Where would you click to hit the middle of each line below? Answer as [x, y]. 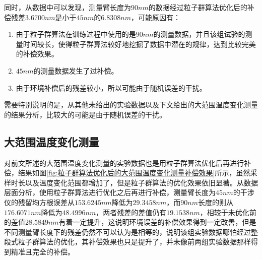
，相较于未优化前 [228, 212]
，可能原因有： [155, 17]
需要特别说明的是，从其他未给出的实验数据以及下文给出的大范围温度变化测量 [131, 105]
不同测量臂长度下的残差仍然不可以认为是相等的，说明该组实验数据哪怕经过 [127, 232]
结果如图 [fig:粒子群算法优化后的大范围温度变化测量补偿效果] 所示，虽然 [134, 173]
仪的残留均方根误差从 [39, 202]
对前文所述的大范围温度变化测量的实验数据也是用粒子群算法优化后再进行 [124, 162]
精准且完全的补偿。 [43, 251]
